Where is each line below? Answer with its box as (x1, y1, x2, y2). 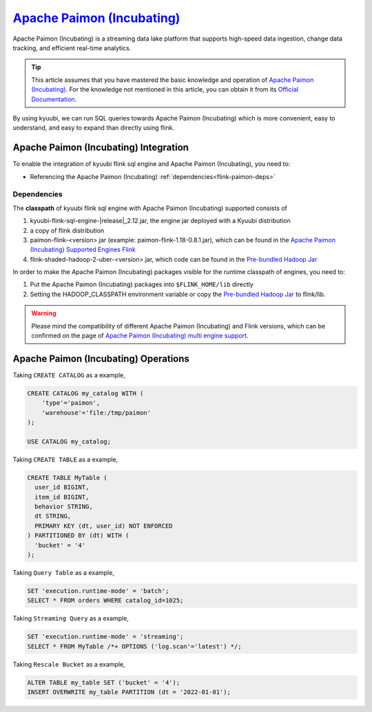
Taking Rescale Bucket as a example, (12, 660, 125, 668)
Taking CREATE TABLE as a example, (12, 455, 118, 463)
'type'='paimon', (41, 399, 101, 407)
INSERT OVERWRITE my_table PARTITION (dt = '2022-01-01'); (27, 689, 231, 696)
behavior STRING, (34, 503, 93, 510)
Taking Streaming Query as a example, (12, 614, 129, 622)
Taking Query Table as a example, (12, 568, 115, 576)
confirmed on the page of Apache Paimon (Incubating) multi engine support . (31, 331, 249, 340)
